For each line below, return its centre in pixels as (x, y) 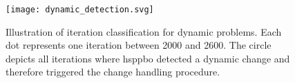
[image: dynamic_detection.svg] (80, 10)
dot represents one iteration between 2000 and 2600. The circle (139, 45)
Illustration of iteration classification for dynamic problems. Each (144, 31)
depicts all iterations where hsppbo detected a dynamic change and (148, 58)
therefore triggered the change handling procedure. (113, 72)
